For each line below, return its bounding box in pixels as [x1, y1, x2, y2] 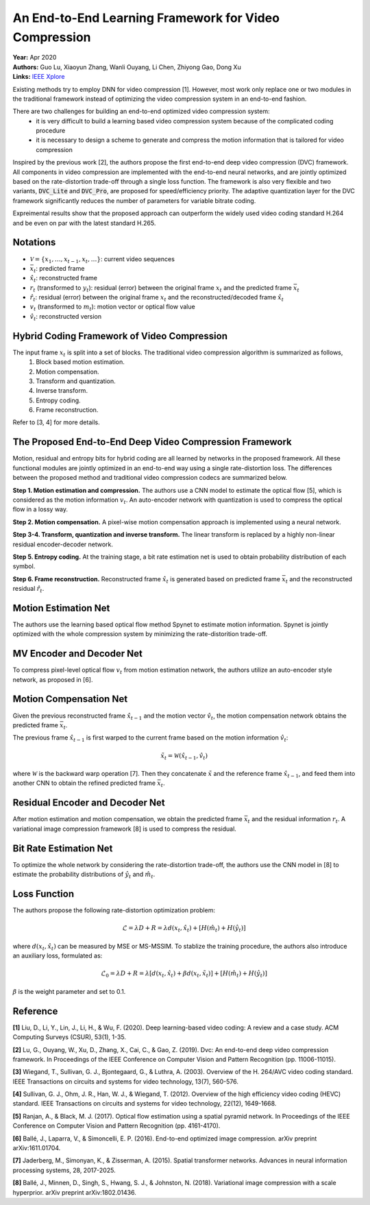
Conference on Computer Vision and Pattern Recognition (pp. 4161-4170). [12, 1121, 221, 1130]
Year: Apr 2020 [12, 53, 57, 62]
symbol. [12, 562, 36, 570]
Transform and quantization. [36, 377, 116, 385]
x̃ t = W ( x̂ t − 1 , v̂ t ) [160, 751, 208, 761]
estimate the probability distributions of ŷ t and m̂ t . [12, 871, 156, 880]
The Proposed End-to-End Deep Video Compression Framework [12, 436, 292, 448]
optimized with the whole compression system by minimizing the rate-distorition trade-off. [12, 630, 267, 638]
